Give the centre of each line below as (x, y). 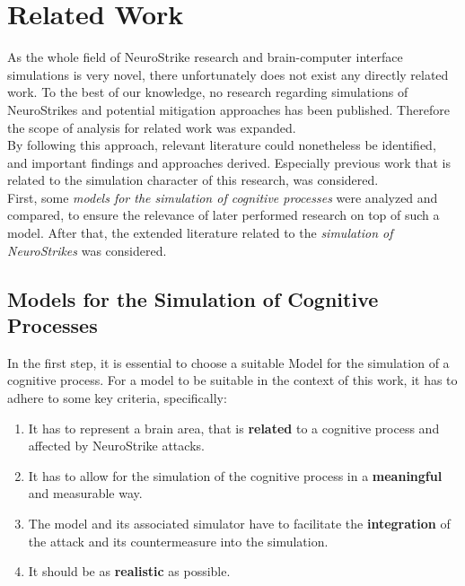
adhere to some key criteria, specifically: (117, 398)
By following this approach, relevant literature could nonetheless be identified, (222, 145)
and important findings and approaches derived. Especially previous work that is (229, 162)
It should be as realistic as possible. (129, 571)
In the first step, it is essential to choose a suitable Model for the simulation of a (228, 362)
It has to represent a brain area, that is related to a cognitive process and (234, 428)
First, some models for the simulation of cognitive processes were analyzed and (223, 197)
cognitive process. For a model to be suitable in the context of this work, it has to (232, 380)
